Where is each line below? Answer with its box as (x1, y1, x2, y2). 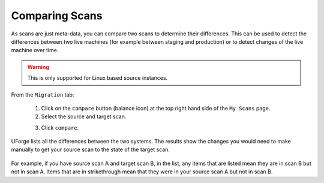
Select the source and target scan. (41, 113, 127, 120)
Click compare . (41, 124, 79, 131)
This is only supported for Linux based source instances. (27, 74, 168, 82)
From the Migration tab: (11, 91, 74, 98)
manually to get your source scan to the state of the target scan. (11, 146, 170, 153)
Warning (27, 63, 49, 70)
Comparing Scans (11, 9, 103, 22)
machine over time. (11, 47, 59, 54)
